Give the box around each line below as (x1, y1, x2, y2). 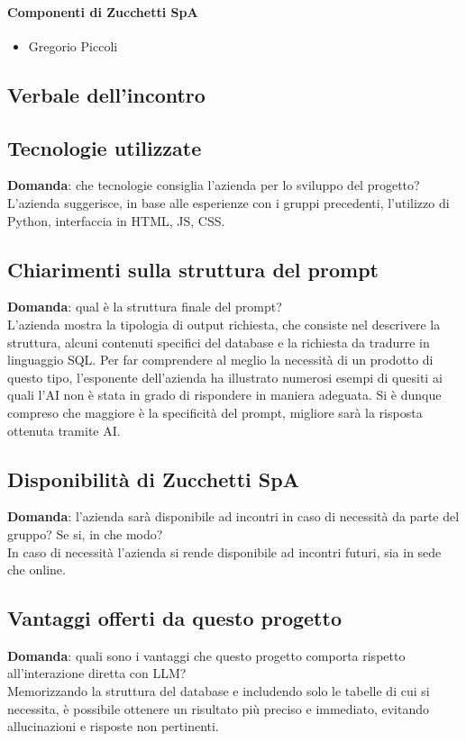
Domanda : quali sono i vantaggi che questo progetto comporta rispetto (7, 646, 406, 664)
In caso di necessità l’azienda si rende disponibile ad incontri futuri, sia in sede (7, 542, 442, 561)
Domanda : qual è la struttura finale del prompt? (7, 297, 282, 316)
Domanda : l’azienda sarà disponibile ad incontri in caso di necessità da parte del (7, 507, 460, 526)
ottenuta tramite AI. (7, 420, 121, 439)
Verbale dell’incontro (7, 80, 206, 108)
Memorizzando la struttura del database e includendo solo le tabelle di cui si (7, 682, 430, 700)
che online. (7, 560, 66, 579)
